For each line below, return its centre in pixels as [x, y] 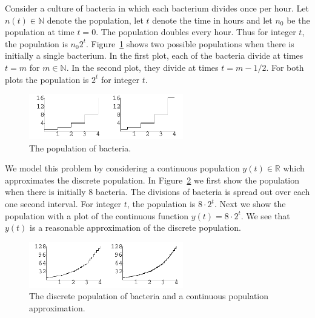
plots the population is [47, 79]
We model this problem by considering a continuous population [122, 168]
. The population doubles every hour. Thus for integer [196, 32]
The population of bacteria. [80, 147]
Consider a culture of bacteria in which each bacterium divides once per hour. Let [157, 8]
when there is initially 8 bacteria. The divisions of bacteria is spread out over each [157, 192]
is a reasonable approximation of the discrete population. [135, 227]
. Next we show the [250, 204]
